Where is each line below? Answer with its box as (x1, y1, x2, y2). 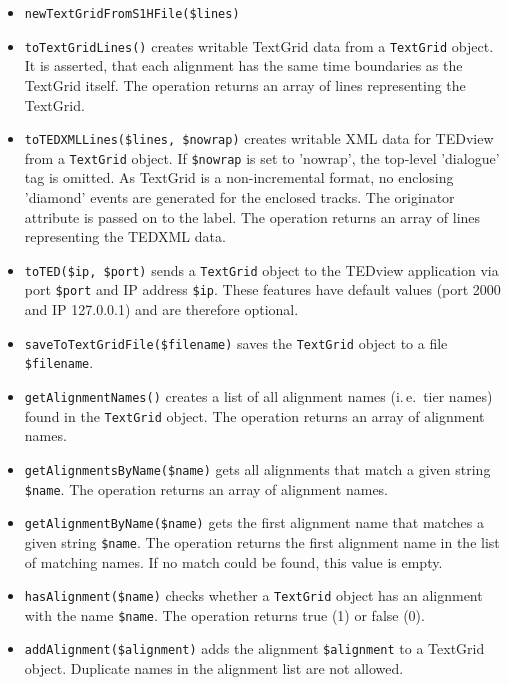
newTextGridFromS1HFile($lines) (24, 7, 240, 21)
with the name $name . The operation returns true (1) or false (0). (24, 604, 425, 625)
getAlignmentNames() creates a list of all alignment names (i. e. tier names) (24, 386, 493, 406)
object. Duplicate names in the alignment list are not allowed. (24, 658, 404, 679)
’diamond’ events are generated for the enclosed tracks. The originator (24, 187, 455, 207)
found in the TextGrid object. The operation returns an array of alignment (24, 405, 485, 426)
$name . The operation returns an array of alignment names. (24, 478, 389, 499)
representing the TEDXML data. (24, 226, 226, 247)
